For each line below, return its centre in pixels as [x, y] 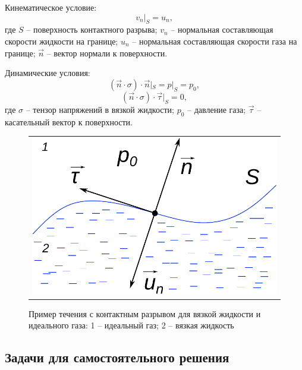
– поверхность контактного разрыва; [92, 29]
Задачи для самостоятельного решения [117, 357]
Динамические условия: [48, 73]
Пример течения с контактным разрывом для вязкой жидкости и [145, 313]
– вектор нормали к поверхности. [107, 53]
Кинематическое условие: [51, 7]
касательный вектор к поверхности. [69, 121]
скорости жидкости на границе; [62, 41]
